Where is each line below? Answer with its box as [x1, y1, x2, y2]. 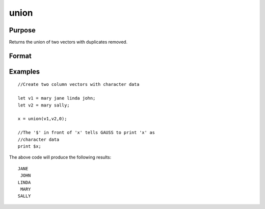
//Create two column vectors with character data [18, 81, 140, 87]
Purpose [9, 26, 36, 34]
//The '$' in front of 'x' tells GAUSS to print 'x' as [18, 130, 155, 135]
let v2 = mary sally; [18, 102, 70, 108]
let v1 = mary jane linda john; [18, 96, 96, 101]
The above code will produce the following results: [9, 155, 111, 160]
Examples [9, 67, 40, 76]
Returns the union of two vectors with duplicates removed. [9, 39, 128, 45]
